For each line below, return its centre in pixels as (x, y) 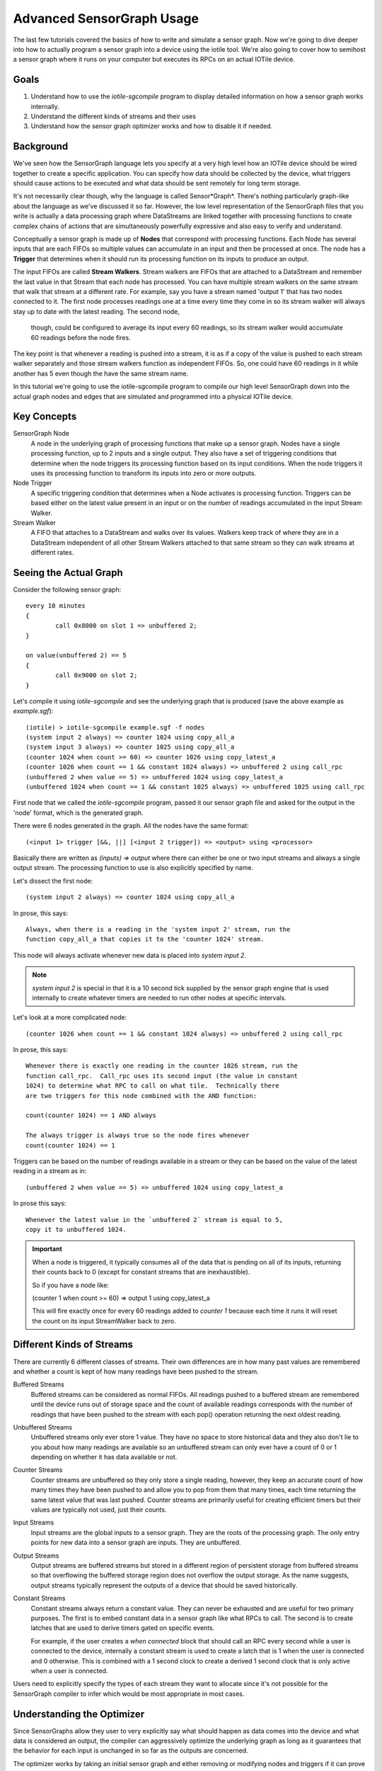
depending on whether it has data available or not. (104, 1457)
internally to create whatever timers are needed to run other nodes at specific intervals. (159, 997)
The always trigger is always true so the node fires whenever (138, 1136)
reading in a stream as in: (50, 1171)
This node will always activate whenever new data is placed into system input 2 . (130, 955)
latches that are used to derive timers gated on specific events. (123, 1628)
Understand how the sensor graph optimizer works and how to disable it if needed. (151, 126)
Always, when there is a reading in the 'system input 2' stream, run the (158, 929)
